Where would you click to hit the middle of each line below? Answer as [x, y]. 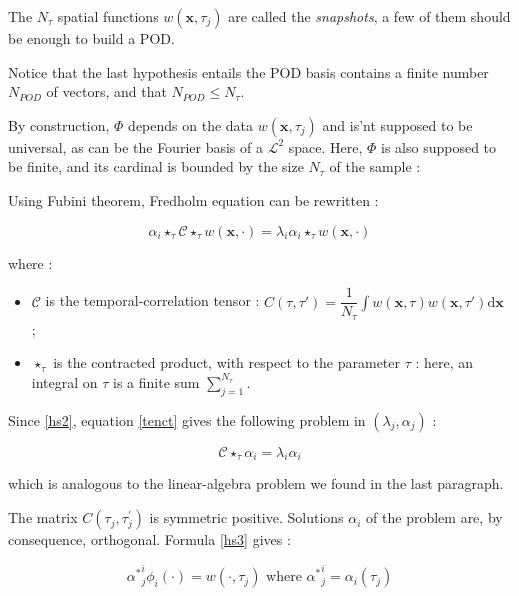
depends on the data [191, 124]
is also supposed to [439, 146]
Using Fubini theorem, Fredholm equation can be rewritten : [193, 199]
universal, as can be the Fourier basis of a [135, 146]
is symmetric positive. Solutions [246, 517]
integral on [64, 381]
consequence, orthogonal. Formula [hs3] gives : [149, 539]
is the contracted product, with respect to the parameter [227, 362]
